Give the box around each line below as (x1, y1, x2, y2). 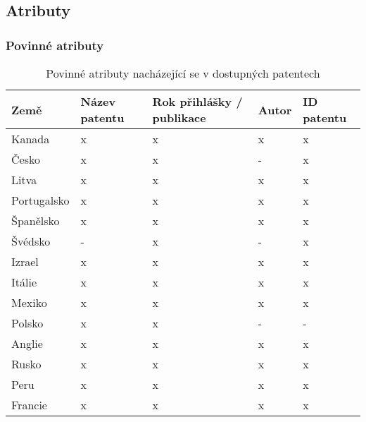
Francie (11, 397, 47, 413)
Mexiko (11, 294, 47, 311)
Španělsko (11, 212, 60, 229)
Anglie (11, 335, 43, 351)
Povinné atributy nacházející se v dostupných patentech (46, 65, 320, 81)
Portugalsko (11, 192, 70, 208)
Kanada (11, 131, 50, 147)
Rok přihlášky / (152, 93, 243, 109)
